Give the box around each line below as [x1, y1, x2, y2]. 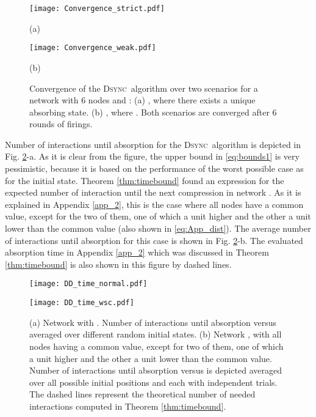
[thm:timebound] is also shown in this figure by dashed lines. [5, 257, 232, 270]
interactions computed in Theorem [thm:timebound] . [29, 399, 226, 412]
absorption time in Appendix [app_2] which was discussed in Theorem [5, 246, 269, 259]
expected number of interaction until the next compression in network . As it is [5, 186, 301, 199]
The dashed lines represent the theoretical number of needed [29, 388, 256, 400]
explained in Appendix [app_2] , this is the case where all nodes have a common [5, 197, 304, 210]
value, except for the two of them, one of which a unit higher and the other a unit [5, 210, 311, 223]
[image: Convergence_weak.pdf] [29, 43, 156, 53]
